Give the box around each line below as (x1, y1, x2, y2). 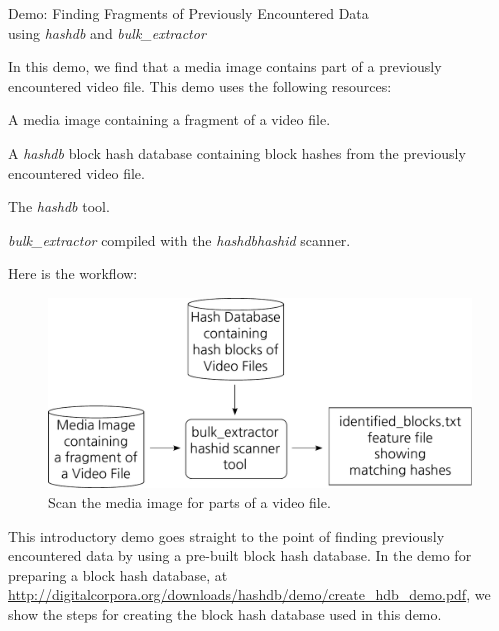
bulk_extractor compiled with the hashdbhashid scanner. (8, 229, 351, 250)
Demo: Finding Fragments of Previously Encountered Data (8, 3, 369, 23)
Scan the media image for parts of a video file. (48, 492, 331, 512)
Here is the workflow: (8, 263, 138, 284)
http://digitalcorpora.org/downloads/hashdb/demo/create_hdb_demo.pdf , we (8, 584, 491, 605)
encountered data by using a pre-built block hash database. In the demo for (8, 545, 472, 566)
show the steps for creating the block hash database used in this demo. (8, 603, 442, 624)
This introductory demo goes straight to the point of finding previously (8, 525, 445, 546)
